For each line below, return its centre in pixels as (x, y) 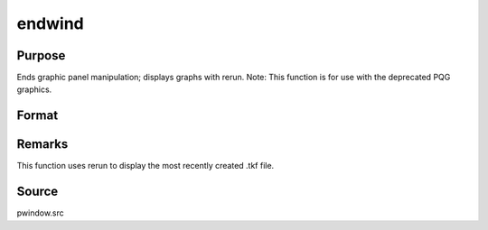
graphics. (34, 89)
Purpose (41, 55)
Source (38, 192)
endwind (51, 23)
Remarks (42, 144)
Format (38, 116)
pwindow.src (41, 213)
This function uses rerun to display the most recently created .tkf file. (145, 166)
